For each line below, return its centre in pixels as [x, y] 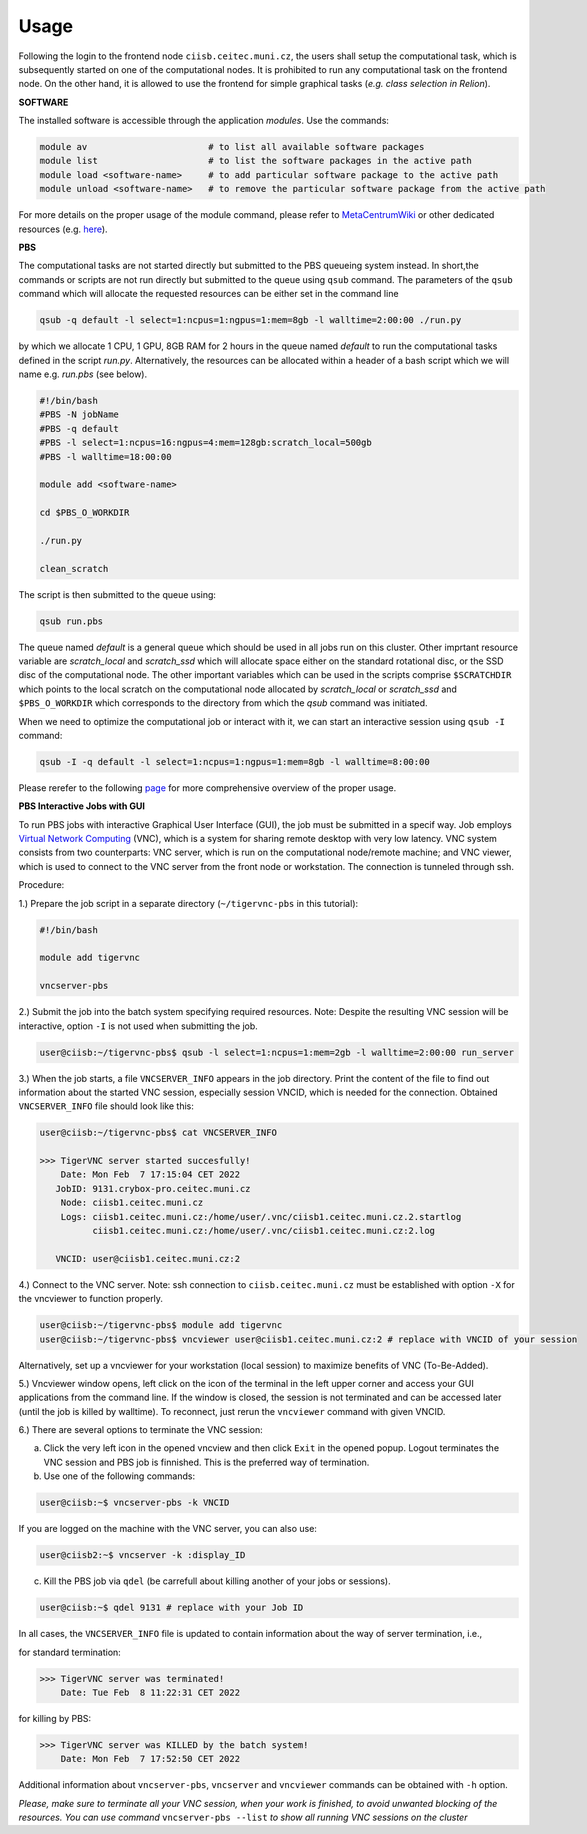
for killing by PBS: [55, 1718]
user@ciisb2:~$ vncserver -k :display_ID [142, 1555]
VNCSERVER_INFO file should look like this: [106, 1106]
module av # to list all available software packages [232, 147]
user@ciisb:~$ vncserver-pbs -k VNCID [134, 1503]
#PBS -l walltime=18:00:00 [105, 456]
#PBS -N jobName [79, 414]
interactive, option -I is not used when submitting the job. [138, 1026]
